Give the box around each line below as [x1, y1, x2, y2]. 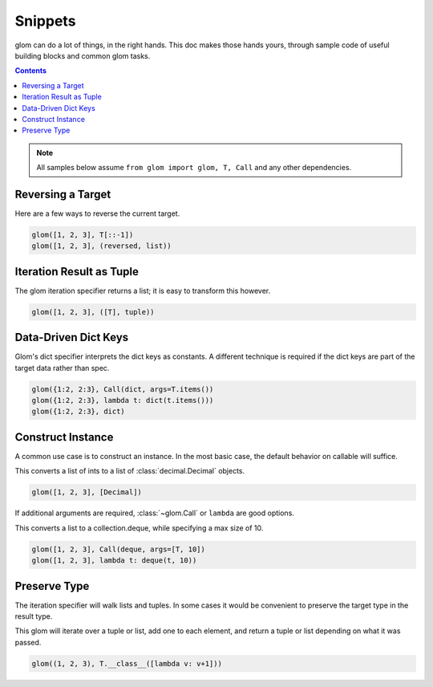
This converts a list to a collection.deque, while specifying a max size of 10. [14, 522, 264, 533]
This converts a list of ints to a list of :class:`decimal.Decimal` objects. [14, 466, 245, 476]
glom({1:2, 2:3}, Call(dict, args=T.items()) [31, 384, 214, 393]
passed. [14, 637, 42, 647]
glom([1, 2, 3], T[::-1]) [31, 230, 134, 239]
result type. [14, 612, 53, 621]
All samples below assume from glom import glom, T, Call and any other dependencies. [36, 163, 352, 173]
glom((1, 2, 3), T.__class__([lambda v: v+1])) [31, 659, 222, 668]
